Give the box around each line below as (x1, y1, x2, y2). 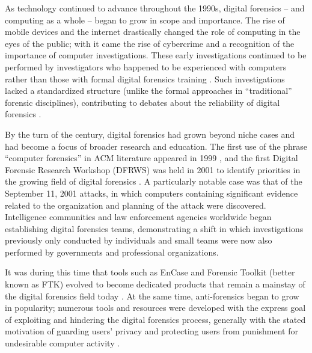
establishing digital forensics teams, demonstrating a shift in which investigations (5, 222, 304, 235)
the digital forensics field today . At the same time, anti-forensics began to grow (5, 289, 299, 302)
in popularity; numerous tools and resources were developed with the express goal (5, 301, 306, 314)
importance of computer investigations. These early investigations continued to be (5, 49, 307, 61)
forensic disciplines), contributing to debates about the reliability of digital (5, 96, 280, 108)
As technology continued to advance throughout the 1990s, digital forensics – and (5, 2, 305, 14)
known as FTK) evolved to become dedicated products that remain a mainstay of (5, 278, 305, 290)
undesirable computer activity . (5, 337, 120, 349)
